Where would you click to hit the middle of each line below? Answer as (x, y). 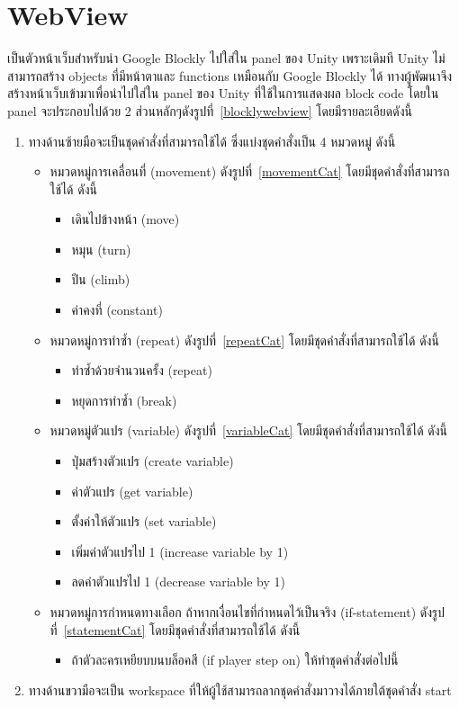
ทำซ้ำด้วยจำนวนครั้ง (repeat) (142, 370)
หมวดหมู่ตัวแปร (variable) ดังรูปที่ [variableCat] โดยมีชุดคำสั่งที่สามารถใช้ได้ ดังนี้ (249, 430)
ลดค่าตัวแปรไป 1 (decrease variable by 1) (178, 582)
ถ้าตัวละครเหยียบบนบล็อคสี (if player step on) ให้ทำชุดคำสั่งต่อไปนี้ (235, 660)
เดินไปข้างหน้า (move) (126, 219)
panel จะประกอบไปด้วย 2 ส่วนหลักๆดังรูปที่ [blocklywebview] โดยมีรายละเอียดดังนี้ (210, 110)
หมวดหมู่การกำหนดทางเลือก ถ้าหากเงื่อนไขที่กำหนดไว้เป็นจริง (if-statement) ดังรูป (247, 612)
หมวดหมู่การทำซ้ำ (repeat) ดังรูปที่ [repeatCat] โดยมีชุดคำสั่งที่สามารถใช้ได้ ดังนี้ (244, 340)
